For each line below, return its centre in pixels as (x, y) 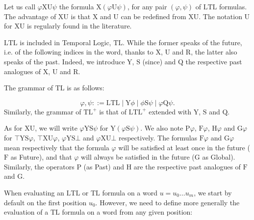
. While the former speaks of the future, (182, 42)
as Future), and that (41, 157)
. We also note (162, 128)
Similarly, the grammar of (43, 111)
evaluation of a (26, 212)
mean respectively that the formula (57, 147)
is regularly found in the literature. (79, 26)
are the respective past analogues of (187, 166)
